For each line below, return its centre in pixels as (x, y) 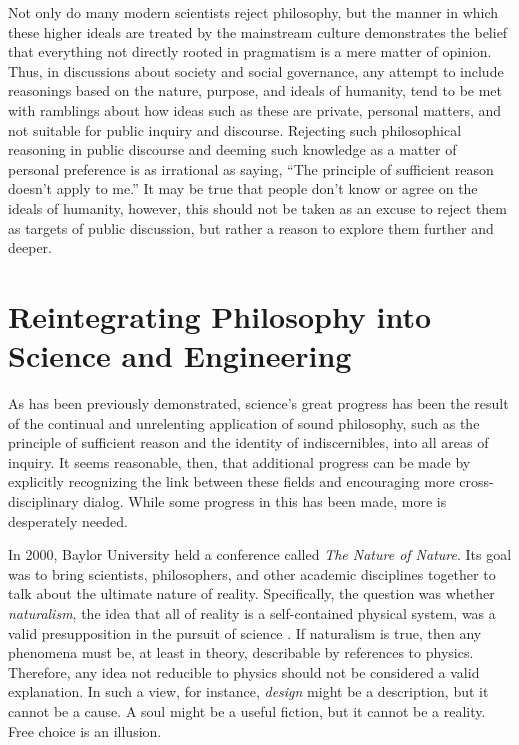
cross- (476, 481)
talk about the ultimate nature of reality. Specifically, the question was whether (251, 593)
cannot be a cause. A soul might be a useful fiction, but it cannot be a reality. (247, 710)
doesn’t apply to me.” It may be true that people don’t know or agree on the (243, 188)
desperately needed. (68, 520)
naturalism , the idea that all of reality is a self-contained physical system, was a (252, 612)
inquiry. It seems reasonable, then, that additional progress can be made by (239, 461)
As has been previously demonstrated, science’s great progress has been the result (258, 403)
